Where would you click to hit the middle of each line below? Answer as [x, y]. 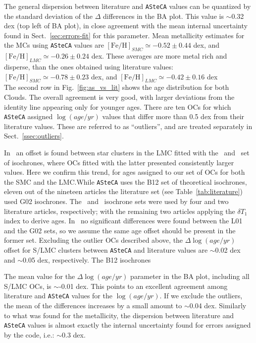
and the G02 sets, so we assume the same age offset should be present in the [120, 230]
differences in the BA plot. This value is [163, 16]
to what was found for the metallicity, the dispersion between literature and [119, 315]
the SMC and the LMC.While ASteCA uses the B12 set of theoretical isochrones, [126, 181]
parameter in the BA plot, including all [190, 276]
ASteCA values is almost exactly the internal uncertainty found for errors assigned [128, 325]
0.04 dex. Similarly [218, 306]
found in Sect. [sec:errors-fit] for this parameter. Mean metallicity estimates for [124, 35]
